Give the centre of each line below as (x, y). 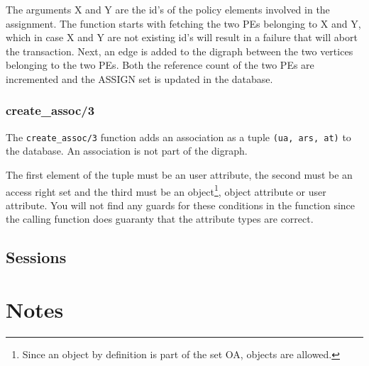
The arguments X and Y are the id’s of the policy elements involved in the (168, 9)
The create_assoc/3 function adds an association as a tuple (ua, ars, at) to (178, 137)
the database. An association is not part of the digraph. (127, 151)
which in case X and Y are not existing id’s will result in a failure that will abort (182, 37)
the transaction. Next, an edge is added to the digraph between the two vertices (180, 51)
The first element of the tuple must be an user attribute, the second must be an (179, 175)
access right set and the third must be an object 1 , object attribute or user (166, 190)
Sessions (36, 257)
